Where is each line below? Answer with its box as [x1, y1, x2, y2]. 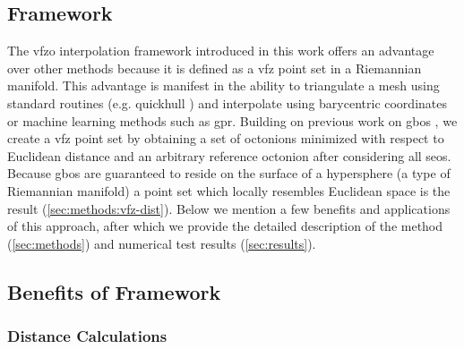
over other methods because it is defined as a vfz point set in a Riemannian [7, 58, 422, 77]
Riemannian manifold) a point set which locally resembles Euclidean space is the [7, 181, 451, 200]
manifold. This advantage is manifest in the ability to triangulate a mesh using [7, 76, 440, 95]
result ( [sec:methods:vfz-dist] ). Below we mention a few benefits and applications [7, 199, 451, 217]
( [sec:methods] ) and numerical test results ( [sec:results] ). [7, 234, 316, 252]
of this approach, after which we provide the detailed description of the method [7, 217, 443, 235]
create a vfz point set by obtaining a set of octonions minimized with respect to [7, 129, 444, 148]
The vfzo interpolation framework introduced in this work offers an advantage [7, 41, 434, 60]
